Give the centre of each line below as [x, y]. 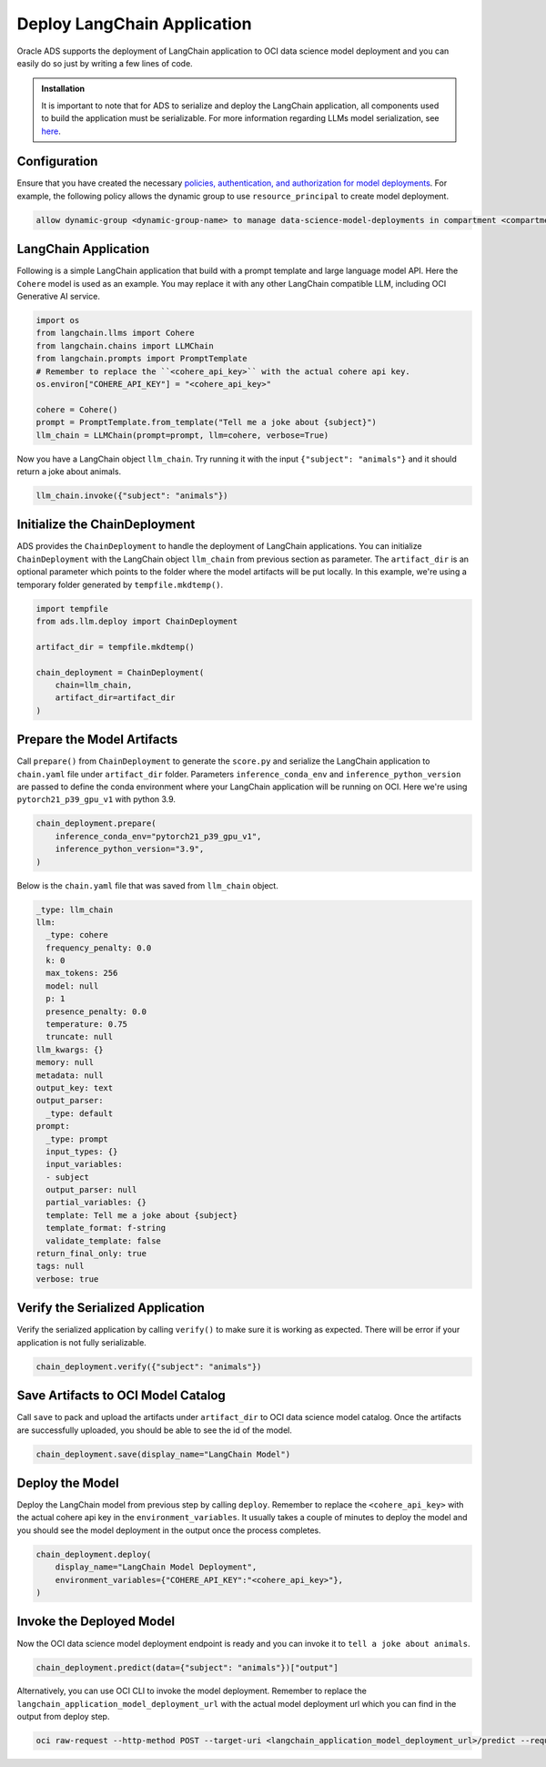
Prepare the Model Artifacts [97, 740]
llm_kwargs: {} [70, 1050]
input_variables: [84, 1164]
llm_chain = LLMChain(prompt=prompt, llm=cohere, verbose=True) [182, 435]
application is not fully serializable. [82, 1342]
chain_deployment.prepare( [96, 823]
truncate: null [80, 1037]
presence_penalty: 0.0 [96, 1011]
